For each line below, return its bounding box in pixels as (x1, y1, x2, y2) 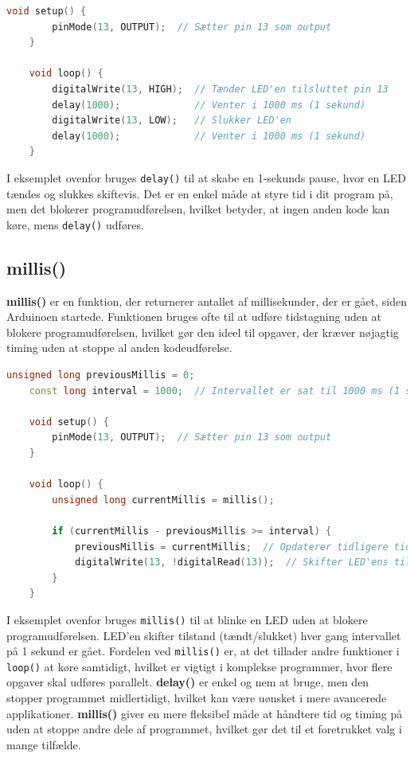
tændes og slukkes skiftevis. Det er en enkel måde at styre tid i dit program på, (6, 185, 393, 201)
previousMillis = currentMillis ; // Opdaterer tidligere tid (74, 541, 412, 553)
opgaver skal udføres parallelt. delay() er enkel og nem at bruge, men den (6, 674, 369, 690)
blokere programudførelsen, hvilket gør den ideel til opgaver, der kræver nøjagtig (6, 323, 399, 340)
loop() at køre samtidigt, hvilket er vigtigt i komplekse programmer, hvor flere (6, 658, 393, 674)
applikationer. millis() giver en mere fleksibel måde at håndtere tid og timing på (6, 705, 403, 721)
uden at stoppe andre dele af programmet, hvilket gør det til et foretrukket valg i (6, 721, 402, 737)
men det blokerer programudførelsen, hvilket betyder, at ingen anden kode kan (6, 201, 390, 217)
